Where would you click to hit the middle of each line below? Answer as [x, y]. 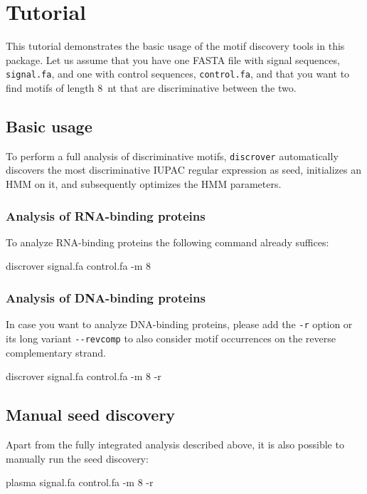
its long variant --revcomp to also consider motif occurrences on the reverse [171, 338]
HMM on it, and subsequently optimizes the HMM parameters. [144, 184]
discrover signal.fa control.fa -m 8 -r [84, 376]
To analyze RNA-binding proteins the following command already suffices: [167, 242]
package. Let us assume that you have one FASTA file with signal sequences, [173, 59]
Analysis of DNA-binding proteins [106, 297]
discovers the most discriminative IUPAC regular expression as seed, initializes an [183, 170]
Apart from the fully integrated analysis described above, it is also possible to [175, 444]
